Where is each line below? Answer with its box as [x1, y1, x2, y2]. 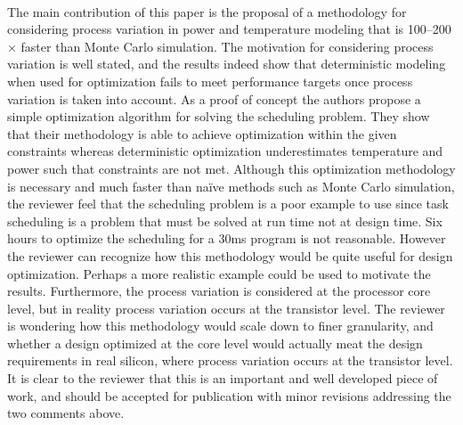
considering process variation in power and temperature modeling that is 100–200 [7, 20, 451, 38]
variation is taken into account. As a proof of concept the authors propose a [7, 89, 421, 108]
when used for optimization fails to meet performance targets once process [7, 71, 413, 90]
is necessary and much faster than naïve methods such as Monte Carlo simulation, [7, 176, 455, 195]
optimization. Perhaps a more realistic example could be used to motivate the [7, 264, 431, 282]
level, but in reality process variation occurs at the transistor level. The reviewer [7, 298, 445, 317]
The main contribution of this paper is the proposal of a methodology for [7, 2, 407, 20]
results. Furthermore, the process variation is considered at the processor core [7, 282, 431, 300]
